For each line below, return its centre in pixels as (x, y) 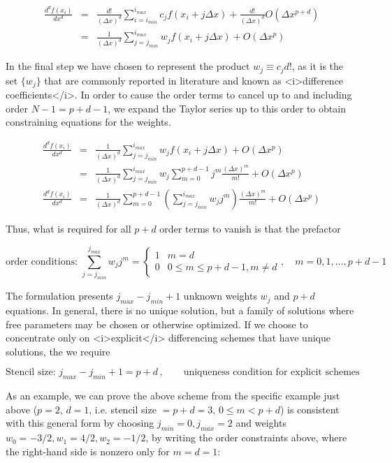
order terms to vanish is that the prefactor (250, 228)
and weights (261, 423)
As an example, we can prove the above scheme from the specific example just (173, 396)
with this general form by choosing (80, 423)
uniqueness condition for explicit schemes (271, 373)
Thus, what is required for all (68, 228)
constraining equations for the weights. (88, 122)
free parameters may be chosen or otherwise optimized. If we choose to (157, 324)
